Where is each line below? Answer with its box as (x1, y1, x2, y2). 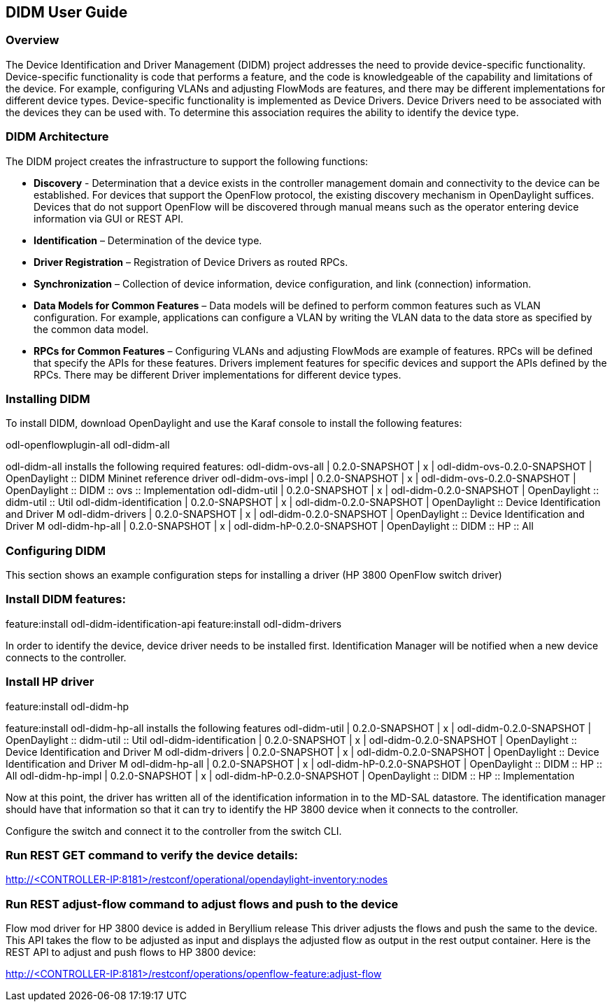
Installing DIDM (6, 391, 90, 406)
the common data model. (34, 323, 149, 335)
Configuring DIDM (6, 543, 106, 558)
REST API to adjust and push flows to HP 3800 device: (6, 946, 256, 959)
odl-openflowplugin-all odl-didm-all (6, 439, 170, 451)
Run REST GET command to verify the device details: (6, 847, 299, 862)
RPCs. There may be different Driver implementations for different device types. (34, 368, 401, 381)
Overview (6, 33, 59, 48)
